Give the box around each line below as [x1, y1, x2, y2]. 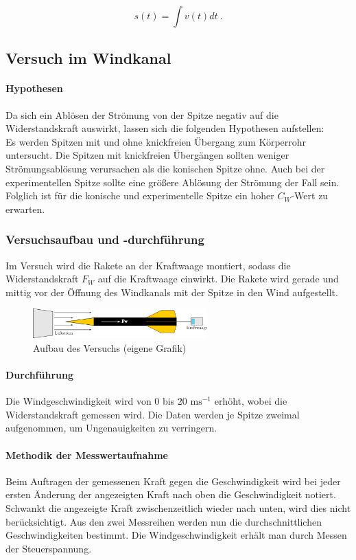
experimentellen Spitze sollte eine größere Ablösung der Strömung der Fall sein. [5, 175, 340, 189]
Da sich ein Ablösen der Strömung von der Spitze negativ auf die [5, 107, 278, 122]
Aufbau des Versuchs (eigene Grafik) [33, 340, 187, 355]
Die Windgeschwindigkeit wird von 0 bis [5, 394, 175, 408]
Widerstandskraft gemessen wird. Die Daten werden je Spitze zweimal [5, 407, 300, 421]
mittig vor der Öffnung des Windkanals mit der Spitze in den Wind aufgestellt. [5, 284, 338, 299]
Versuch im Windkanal [5, 47, 171, 69]
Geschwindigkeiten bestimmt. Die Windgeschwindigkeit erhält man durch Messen [5, 528, 347, 542]
